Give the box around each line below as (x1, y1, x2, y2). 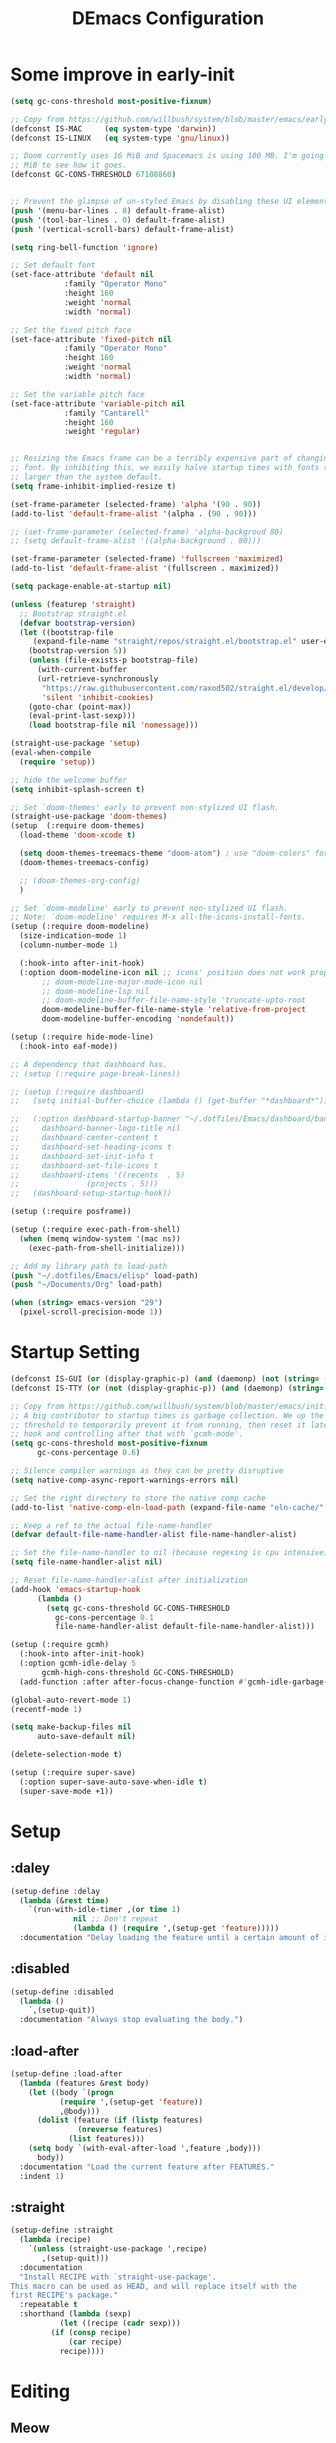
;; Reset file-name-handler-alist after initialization (10, 1575, 248, 1585)
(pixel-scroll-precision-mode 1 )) (19, 1307, 163, 1317)
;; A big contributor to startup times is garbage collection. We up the (10, 1410, 325, 1421)
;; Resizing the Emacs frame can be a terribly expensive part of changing (10, 453, 333, 464)
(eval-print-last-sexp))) (28, 711, 137, 721)
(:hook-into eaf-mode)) (19, 1041, 118, 1051)
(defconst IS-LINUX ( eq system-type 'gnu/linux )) (10, 133, 230, 143)
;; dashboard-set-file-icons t (10, 1160, 159, 1171)
